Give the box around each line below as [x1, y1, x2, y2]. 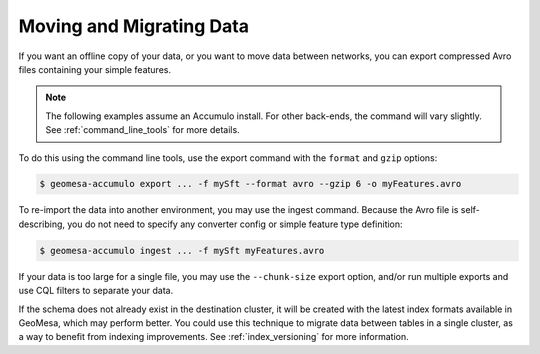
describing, [18, 218, 65, 230]
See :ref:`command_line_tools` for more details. [45, 124, 240, 136]
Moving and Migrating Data [18, 15, 250, 37]
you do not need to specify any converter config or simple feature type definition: [66, 218, 404, 230]
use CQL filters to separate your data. [18, 285, 174, 297]
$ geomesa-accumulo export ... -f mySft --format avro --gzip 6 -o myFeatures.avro [39, 178, 462, 190]
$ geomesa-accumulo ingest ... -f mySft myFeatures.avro [39, 245, 325, 256]
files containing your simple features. [18, 63, 172, 75]
